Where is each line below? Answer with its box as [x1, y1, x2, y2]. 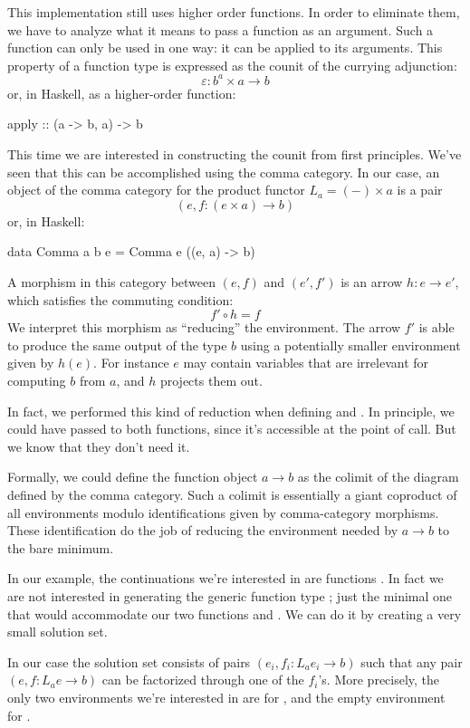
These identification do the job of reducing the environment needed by [7, 521, 398, 540]
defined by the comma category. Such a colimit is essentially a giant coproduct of [7, 484, 457, 503]
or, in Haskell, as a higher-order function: [7, 83, 236, 102]
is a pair [397, 180, 443, 199]
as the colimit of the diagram [297, 467, 459, 486]
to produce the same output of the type [7, 335, 227, 354]
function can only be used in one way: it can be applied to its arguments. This [7, 38, 443, 57]
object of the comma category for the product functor [7, 180, 305, 199]
